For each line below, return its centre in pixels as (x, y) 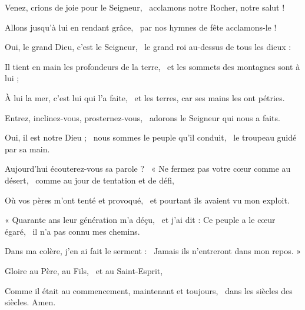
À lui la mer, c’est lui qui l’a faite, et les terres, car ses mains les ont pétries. (145, 97)
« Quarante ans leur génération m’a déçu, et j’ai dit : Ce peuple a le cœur (140, 220)
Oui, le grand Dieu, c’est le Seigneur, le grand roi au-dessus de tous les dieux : (148, 47)
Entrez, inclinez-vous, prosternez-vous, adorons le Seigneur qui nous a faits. (142, 117)
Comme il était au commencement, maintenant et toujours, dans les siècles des (149, 290)
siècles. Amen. (30, 302)
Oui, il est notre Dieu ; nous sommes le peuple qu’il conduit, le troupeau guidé (151, 137)
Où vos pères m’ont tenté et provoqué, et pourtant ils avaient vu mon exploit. (147, 200)
